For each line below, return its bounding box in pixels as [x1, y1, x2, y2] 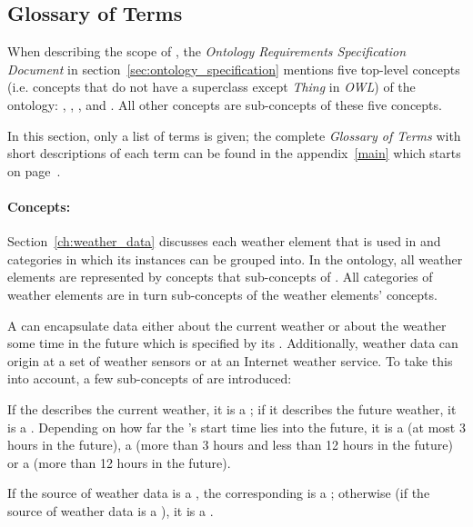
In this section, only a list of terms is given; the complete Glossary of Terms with [7, 125, 461, 144]
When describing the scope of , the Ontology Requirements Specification [7, 42, 407, 61]
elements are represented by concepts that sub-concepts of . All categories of [7, 267, 433, 286]
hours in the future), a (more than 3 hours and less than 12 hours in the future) [7, 435, 453, 454]
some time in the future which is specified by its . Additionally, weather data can [7, 333, 458, 353]
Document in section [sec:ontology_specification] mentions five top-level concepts [7, 59, 460, 78]
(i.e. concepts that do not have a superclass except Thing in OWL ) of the [7, 77, 416, 96]
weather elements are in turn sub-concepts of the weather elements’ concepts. [7, 284, 438, 303]
